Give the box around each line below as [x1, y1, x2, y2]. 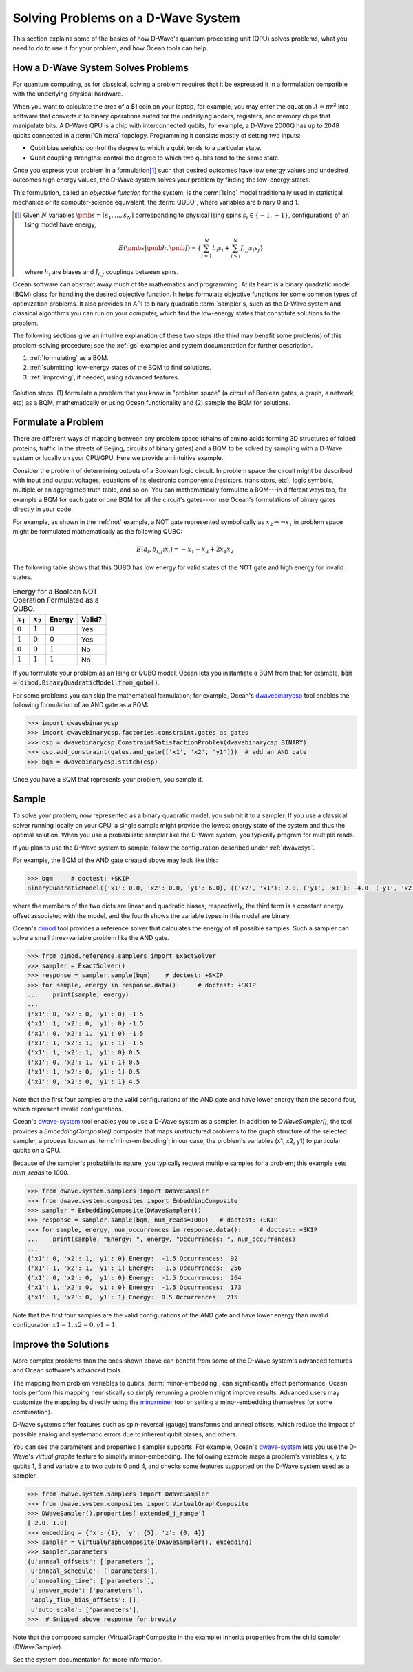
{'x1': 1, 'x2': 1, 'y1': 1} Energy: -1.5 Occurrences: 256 [27, 1264, 242, 1272]
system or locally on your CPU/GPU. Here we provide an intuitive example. [12, 454, 224, 462]
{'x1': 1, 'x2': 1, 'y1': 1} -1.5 [27, 1038, 144, 1047]
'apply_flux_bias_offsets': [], [31, 1596, 140, 1604]
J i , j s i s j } [240, 244, 264, 253]
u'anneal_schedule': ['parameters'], [31, 1567, 158, 1575]
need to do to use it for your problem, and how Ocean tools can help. [12, 43, 209, 52]
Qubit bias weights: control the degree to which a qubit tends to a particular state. [30, 144, 262, 152]
